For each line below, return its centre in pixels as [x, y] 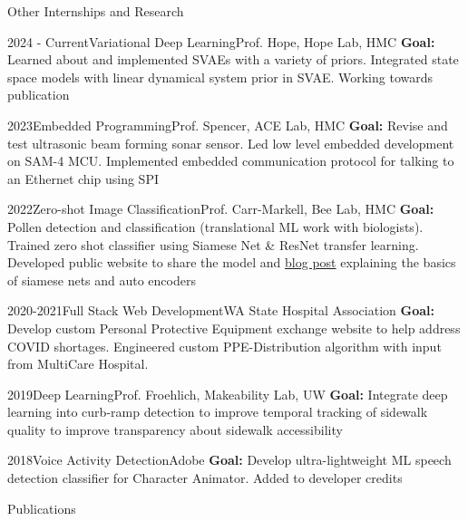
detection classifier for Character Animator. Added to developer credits [205, 478]
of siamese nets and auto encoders [102, 280]
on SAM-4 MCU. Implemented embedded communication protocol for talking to [231, 161]
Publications [42, 508]
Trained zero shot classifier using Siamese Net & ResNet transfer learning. [213, 244]
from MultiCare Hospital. [78, 364]
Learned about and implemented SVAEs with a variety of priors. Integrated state [233, 59]
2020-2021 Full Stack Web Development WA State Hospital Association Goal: [221, 310]
